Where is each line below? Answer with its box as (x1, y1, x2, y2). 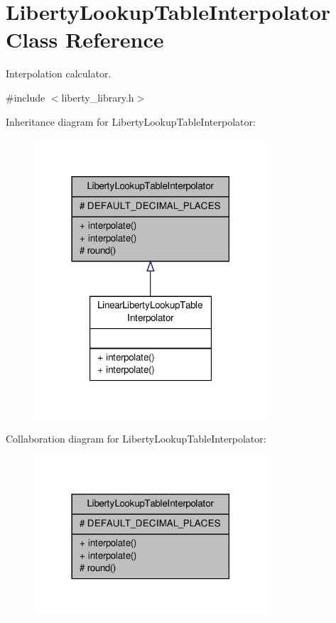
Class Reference (6, 25, 164, 54)
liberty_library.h (61, 90, 134, 104)
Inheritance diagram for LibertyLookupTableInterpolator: (6, 114, 256, 129)
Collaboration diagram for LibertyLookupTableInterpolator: (6, 431, 266, 446)
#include (6, 90, 45, 104)
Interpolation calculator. (6, 66, 112, 81)
